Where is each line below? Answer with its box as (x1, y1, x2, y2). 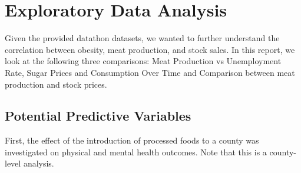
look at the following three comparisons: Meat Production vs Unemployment (5, 55, 282, 67)
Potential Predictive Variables (5, 107, 191, 125)
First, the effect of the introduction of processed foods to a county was (5, 134, 259, 147)
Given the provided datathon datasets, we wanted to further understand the (5, 32, 280, 44)
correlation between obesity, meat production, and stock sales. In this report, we (5, 43, 295, 55)
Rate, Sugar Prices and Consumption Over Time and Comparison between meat (5, 66, 295, 78)
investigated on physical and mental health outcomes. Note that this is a (5, 145, 267, 158)
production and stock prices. (5, 78, 107, 90)
